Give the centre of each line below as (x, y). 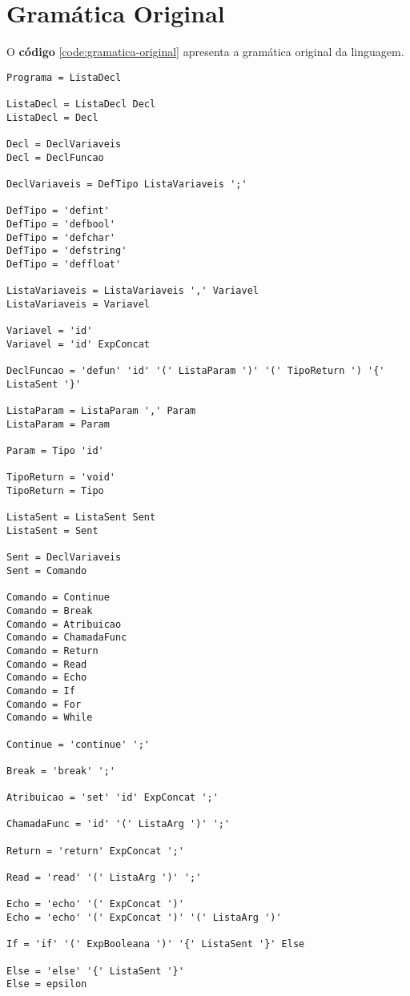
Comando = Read (47, 664)
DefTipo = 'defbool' (61, 224)
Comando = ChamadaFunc (67, 638)
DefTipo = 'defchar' (61, 237)
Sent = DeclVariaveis (64, 558)
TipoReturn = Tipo (55, 491)
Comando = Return (52, 651)
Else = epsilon (47, 984)
